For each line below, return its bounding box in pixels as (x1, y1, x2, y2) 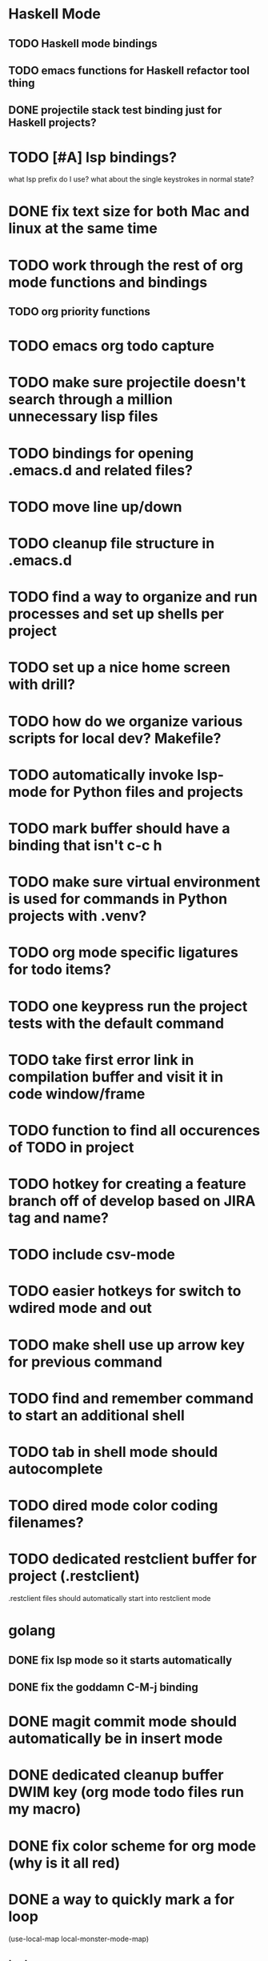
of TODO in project (8, 1138, 134, 1156)
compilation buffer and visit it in (8, 1067, 224, 1086)
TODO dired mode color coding (8, 1497, 218, 1515)
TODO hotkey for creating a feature (8, 1175, 246, 1193)
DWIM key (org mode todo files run (8, 1783, 245, 1801)
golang (8, 1622, 56, 1640)
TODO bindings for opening (8, 444, 194, 462)
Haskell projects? (8, 116, 97, 130)
